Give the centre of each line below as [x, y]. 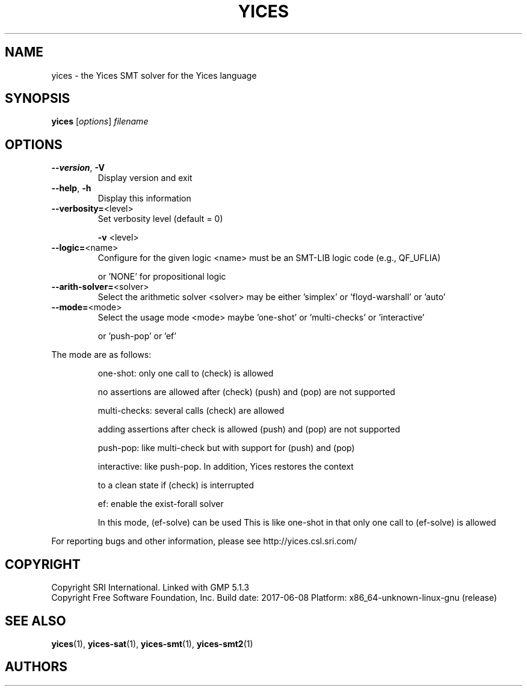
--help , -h [71, 188]
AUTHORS [36, 667]
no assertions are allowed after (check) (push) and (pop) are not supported [246, 392]
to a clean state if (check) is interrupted [176, 485]
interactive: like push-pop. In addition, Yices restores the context [226, 467]
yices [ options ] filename [100, 121]
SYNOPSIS [38, 99]
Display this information [144, 198]
